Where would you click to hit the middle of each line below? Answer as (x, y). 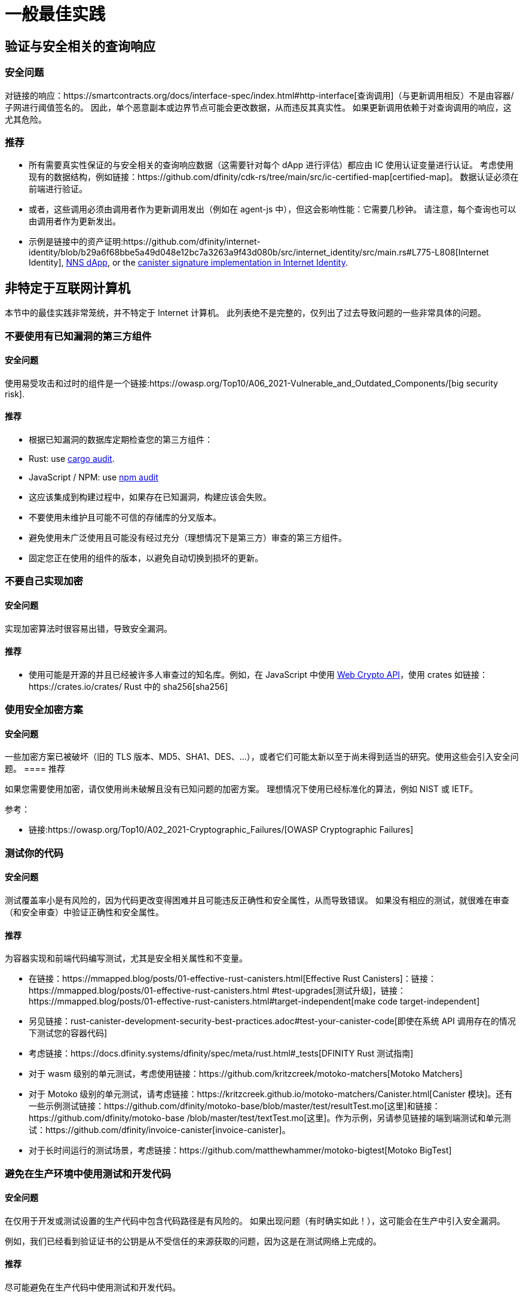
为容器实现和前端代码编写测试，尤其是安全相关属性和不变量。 (126, 958)
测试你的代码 (34, 853)
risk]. (15, 394)
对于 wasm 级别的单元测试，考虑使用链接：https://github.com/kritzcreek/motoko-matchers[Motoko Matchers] (246, 1074)
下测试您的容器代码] (68, 1033)
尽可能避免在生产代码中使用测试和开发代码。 (93, 1287)
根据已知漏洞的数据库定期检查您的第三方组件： (121, 439)
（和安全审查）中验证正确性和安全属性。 (84, 912)
